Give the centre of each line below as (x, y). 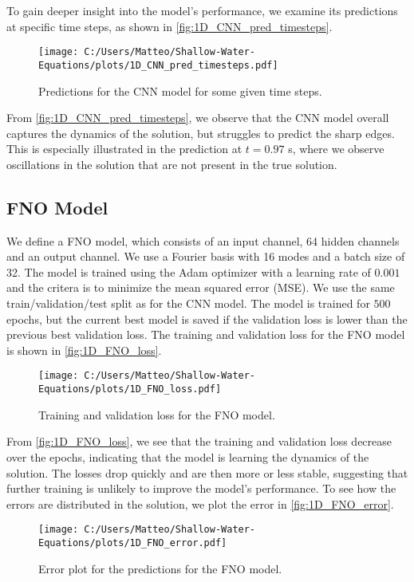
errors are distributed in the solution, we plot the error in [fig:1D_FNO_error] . (200, 503)
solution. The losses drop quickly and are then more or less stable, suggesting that (207, 472)
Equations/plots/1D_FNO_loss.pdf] (130, 389)
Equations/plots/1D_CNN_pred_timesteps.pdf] (158, 65)
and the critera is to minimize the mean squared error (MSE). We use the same (201, 287)
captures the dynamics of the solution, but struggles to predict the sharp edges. (201, 133)
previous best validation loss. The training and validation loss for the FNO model (206, 334)
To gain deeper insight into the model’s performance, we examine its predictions (202, 10)
